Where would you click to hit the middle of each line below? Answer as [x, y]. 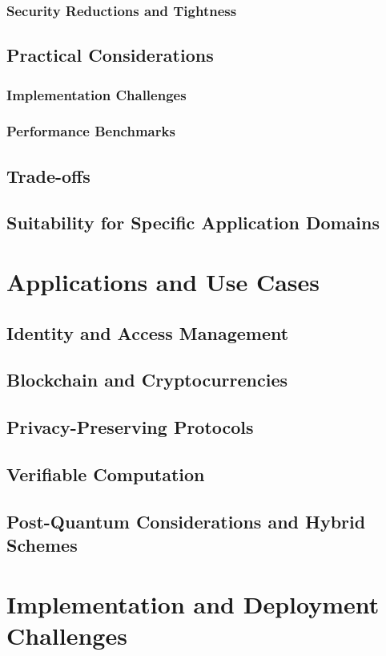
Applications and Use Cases [163, 282]
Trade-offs [48, 175]
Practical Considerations [110, 55]
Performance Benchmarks [91, 131]
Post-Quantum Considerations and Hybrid [186, 521]
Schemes [42, 545]
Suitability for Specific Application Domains [193, 223]
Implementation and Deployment [193, 603]
